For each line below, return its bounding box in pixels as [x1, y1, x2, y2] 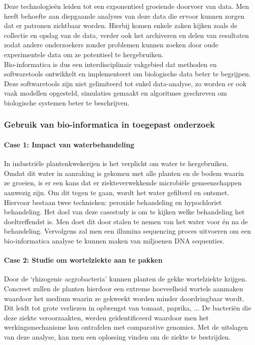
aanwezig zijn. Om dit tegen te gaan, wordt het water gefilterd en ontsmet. [4, 187, 229, 197]
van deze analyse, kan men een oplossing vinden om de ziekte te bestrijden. [4, 331, 231, 342]
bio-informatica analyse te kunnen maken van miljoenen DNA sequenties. [4, 235, 225, 245]
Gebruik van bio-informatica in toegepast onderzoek [4, 118, 215, 131]
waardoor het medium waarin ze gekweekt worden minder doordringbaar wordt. [4, 293, 245, 303]
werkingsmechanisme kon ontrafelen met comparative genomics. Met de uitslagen [4, 322, 248, 332]
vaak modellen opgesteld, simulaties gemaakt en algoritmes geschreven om [4, 88, 227, 98]
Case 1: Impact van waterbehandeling [4, 139, 135, 149]
